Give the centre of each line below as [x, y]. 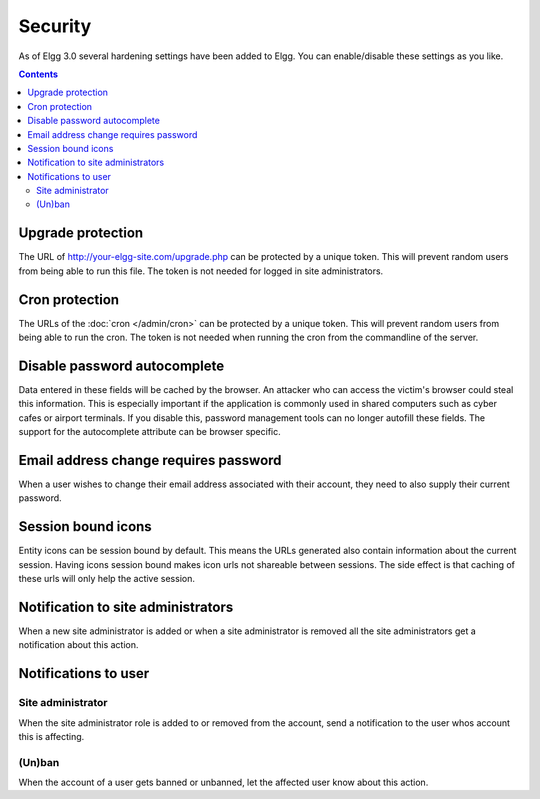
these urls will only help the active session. [106, 579]
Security [55, 26]
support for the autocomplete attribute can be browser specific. [150, 432]
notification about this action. [78, 645]
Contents [38, 74]
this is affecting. [51, 736]
